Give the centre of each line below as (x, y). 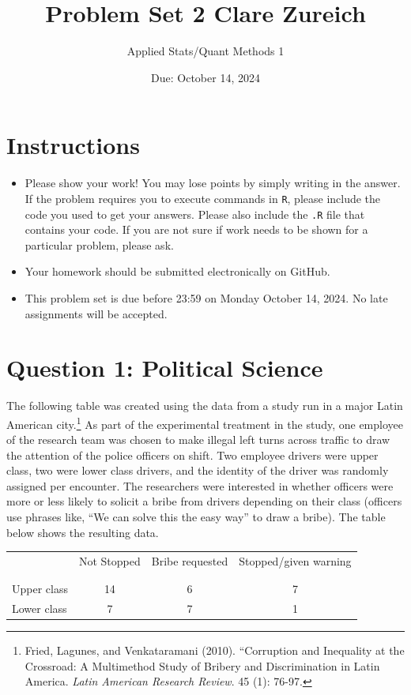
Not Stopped (109, 561)
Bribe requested (190, 561)
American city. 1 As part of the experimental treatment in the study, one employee (205, 423)
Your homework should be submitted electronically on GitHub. (177, 271)
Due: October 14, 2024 (205, 77)
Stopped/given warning (295, 561)
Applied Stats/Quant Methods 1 (205, 51)
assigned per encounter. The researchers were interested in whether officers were (200, 485)
